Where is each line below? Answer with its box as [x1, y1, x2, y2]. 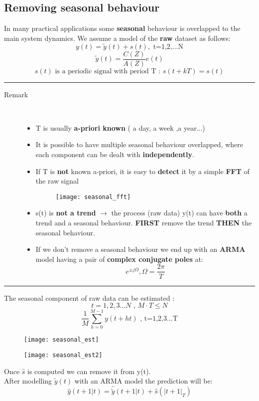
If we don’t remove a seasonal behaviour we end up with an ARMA [35, 244, 246, 254]
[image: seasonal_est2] [24, 351, 103, 359]
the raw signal [35, 176, 79, 186]
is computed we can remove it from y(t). [27, 366, 151, 376]
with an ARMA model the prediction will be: [74, 376, 213, 386]
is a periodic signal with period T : [55, 67, 161, 75]
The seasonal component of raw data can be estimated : [4, 292, 175, 303]
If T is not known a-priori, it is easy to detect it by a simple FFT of [35, 166, 250, 176]
